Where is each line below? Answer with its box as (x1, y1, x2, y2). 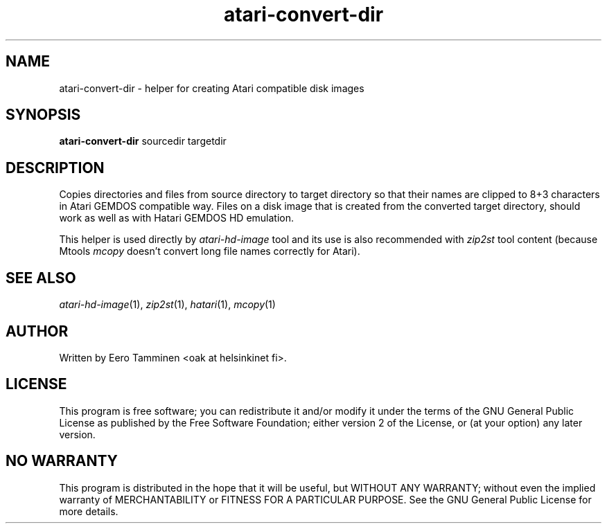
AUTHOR (6, 322, 69, 340)
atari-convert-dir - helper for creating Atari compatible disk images (59, 82, 364, 94)
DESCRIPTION (6, 159, 105, 177)
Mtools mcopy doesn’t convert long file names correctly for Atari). (59, 245, 360, 258)
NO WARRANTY (6, 452, 118, 470)
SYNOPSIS (6, 106, 81, 124)
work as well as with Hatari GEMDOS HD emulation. (59, 212, 294, 224)
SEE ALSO (6, 269, 76, 287)
